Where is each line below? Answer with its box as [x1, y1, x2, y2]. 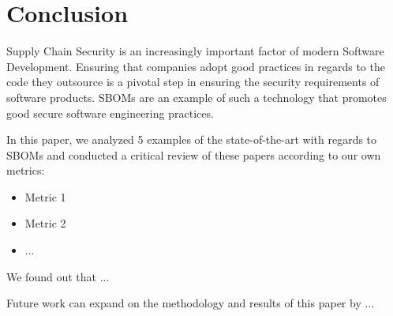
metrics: [6, 162, 45, 179]
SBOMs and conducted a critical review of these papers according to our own [6, 146, 381, 163]
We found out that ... [6, 268, 110, 284]
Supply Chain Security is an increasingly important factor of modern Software [6, 43, 384, 59]
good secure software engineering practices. [6, 104, 214, 121]
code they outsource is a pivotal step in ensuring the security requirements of [6, 73, 380, 90]
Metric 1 [24, 188, 66, 205]
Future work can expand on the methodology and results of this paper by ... [6, 295, 375, 311]
